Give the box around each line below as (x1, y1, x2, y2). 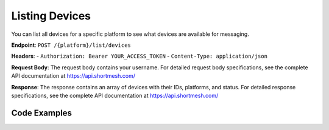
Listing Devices (11, 9, 91, 22)
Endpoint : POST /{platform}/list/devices (11, 41, 131, 49)
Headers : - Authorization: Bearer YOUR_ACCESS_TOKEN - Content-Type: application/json (11, 52, 268, 60)
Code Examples (11, 108, 73, 118)
